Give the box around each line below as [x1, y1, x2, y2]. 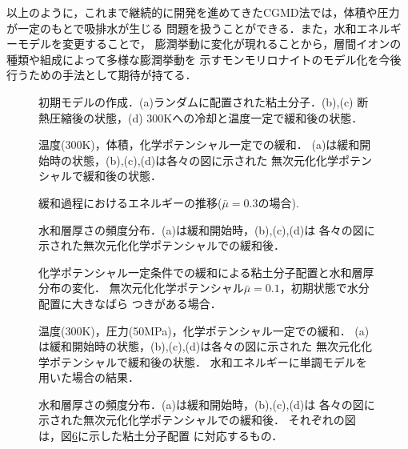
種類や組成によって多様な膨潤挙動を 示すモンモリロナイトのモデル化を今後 [6, 50, 402, 67]
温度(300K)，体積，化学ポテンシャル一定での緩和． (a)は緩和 [38, 136, 360, 153]
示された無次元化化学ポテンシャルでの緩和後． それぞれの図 [38, 411, 356, 428]
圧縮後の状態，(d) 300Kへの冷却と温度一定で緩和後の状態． [49, 109, 363, 126]
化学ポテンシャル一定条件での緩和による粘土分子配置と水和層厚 [38, 263, 374, 280]
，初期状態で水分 [279, 279, 370, 296]
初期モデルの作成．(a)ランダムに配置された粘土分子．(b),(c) [38, 93, 354, 110]
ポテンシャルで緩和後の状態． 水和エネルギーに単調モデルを [49, 353, 367, 370]
